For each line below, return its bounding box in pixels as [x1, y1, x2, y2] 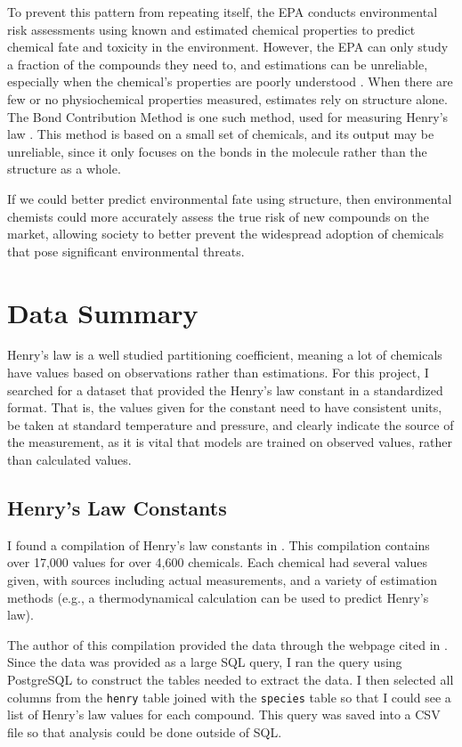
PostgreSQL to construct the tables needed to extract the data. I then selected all [7, 670, 454, 688]
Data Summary [7, 294, 199, 330]
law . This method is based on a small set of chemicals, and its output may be [7, 125, 434, 143]
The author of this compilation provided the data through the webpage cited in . [7, 635, 448, 654]
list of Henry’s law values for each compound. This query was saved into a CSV [7, 705, 441, 724]
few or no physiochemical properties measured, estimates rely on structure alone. [7, 89, 448, 108]
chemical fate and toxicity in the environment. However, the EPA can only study [7, 37, 449, 56]
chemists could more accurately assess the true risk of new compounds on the [7, 207, 429, 225]
